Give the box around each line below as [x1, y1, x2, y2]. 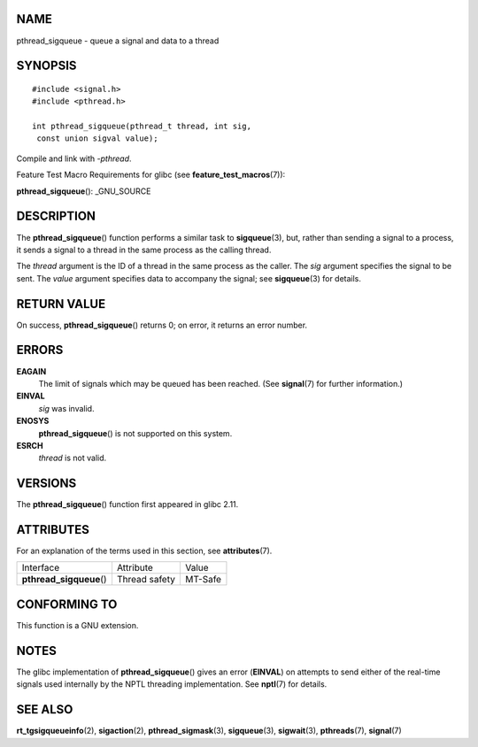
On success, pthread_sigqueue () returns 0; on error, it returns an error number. [16, 320, 308, 330]
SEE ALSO [16, 702, 73, 717]
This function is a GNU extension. [16, 620, 139, 630]
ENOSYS [16, 416, 50, 427]
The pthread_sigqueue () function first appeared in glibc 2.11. [16, 499, 239, 510]
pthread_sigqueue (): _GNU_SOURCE [16, 186, 151, 196]
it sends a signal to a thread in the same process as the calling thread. [16, 244, 272, 255]
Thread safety [116, 574, 176, 586]
